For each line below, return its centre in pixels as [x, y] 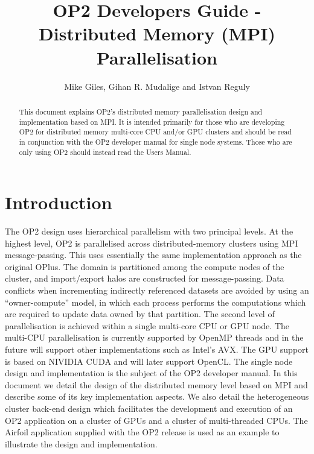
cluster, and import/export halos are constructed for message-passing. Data [145, 278]
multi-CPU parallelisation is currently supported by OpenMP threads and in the [154, 337]
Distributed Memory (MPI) [157, 33]
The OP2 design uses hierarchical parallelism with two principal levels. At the [149, 231]
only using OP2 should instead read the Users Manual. [105, 152]
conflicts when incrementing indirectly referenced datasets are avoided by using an [157, 290]
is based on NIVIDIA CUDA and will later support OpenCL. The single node [149, 361]
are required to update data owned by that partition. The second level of [140, 314]
